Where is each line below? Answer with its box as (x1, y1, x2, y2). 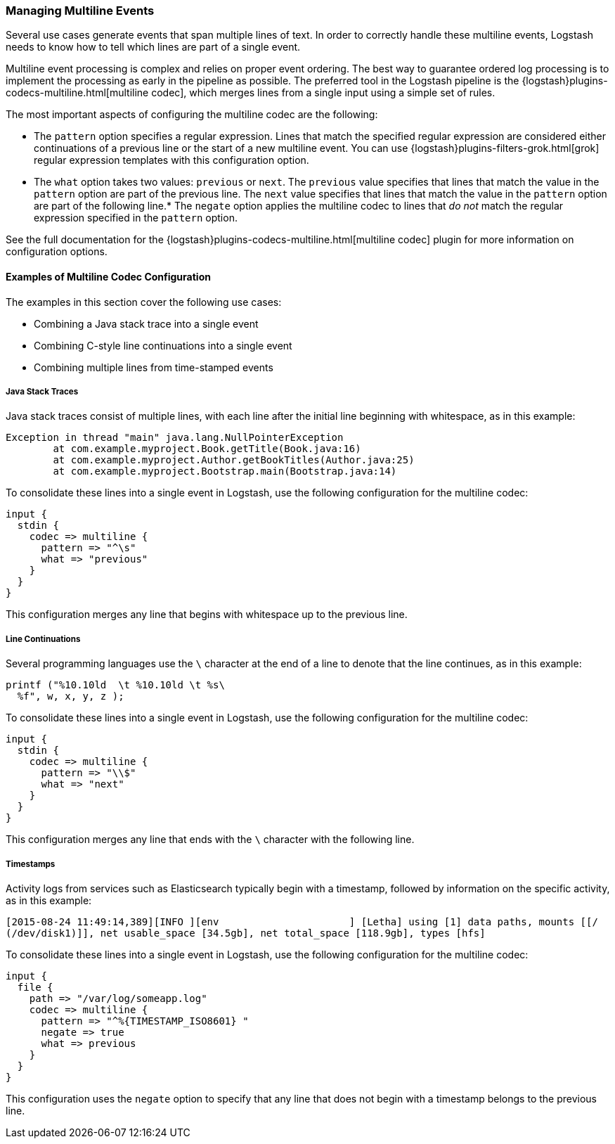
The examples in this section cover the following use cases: (6, 295, 282, 308)
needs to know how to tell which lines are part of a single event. (6, 41, 301, 53)
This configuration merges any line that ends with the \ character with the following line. (6, 833, 415, 846)
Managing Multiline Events (6, 4, 155, 18)
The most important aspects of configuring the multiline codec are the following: (6, 108, 378, 121)
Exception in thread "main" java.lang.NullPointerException (6, 432, 344, 444)
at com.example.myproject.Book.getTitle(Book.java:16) (53, 443, 361, 455)
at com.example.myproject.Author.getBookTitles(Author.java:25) (53, 454, 415, 466)
